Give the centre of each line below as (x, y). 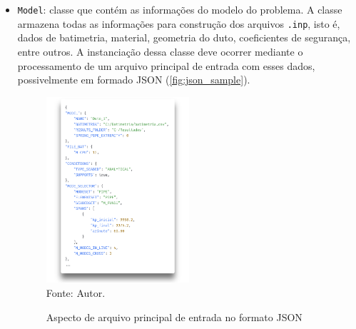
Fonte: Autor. (76, 292)
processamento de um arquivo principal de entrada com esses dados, (166, 65)
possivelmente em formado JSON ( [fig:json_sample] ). (134, 80)
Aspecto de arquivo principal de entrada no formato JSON (174, 317)
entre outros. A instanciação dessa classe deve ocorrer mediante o (160, 51)
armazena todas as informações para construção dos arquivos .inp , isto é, (179, 23)
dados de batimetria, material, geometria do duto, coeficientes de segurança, (184, 37)
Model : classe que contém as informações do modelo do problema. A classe (180, 9)
